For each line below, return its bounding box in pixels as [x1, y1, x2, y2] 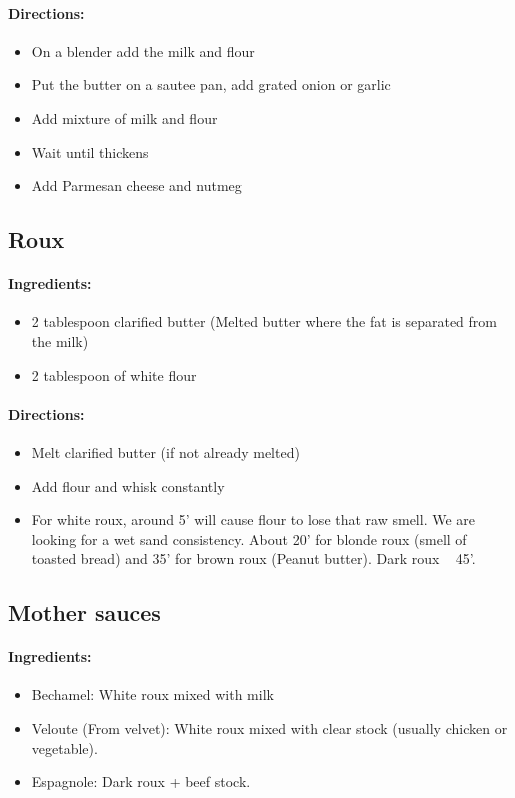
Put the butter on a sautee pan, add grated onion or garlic [31, 74, 391, 95]
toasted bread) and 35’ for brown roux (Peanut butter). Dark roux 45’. [31, 548, 476, 569]
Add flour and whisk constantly [31, 475, 225, 496]
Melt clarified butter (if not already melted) [31, 441, 300, 462]
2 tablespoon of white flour [31, 364, 197, 385]
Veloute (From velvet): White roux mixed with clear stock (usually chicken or [31, 718, 508, 739]
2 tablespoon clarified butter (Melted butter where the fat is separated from [31, 311, 498, 332]
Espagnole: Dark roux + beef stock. [31, 771, 251, 792]
